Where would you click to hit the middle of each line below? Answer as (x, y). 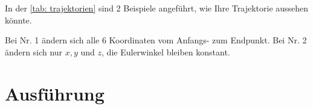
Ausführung (55, 93)
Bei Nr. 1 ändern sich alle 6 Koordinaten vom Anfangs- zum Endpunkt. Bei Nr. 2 (156, 40)
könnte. (18, 20)
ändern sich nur (34, 51)
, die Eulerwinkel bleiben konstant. (166, 51)
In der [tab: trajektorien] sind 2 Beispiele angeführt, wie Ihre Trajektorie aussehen (157, 8)
